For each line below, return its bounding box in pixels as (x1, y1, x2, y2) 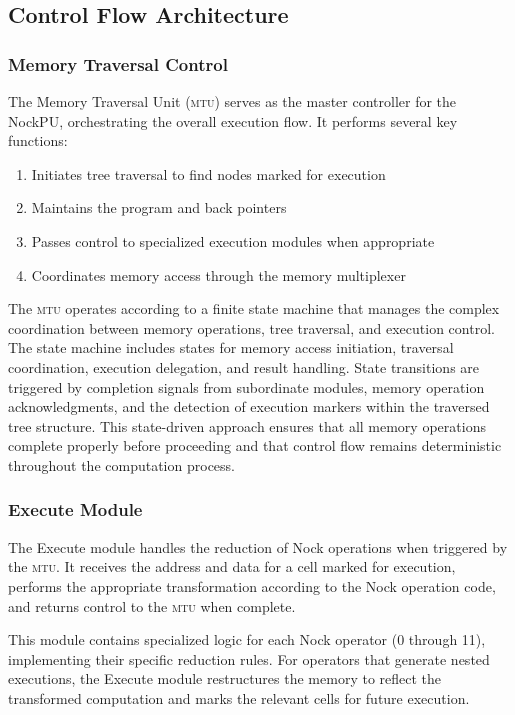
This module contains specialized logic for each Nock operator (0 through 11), (8, 629, 486, 650)
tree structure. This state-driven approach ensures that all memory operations (8, 415, 486, 436)
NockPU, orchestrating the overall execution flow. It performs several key (8, 110, 458, 131)
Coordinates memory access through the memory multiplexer (31, 264, 406, 285)
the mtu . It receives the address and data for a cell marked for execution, (8, 556, 456, 577)
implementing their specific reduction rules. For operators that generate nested (8, 648, 490, 669)
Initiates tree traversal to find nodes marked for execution (31, 163, 386, 184)
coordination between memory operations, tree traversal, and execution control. (8, 317, 495, 338)
